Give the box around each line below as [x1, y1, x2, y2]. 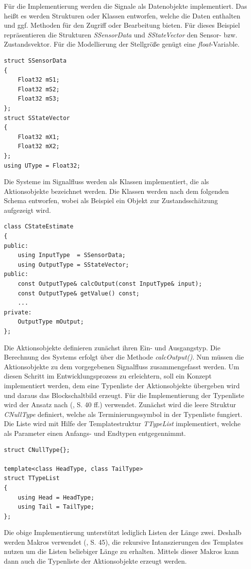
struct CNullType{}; [4, 446, 70, 453]
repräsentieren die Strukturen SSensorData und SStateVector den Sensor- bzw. [4, 29, 237, 39]
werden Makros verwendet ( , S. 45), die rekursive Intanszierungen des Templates [4, 536, 243, 547]
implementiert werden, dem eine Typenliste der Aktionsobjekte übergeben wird [4, 380, 240, 390]
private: [4, 309, 32, 316]
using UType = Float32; [4, 162, 81, 169]
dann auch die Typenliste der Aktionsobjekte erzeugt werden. [4, 556, 187, 566]
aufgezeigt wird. [4, 205, 51, 215]
